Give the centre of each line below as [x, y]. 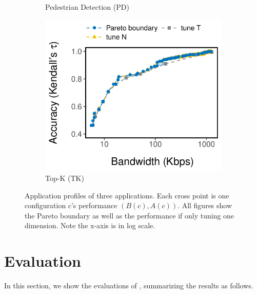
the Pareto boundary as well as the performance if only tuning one [130, 215]
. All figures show [205, 205]
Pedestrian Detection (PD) [87, 7]
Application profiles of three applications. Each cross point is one [127, 195]
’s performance [94, 205]
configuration [45, 205]
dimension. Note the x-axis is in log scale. [90, 225]
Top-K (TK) [65, 178]
